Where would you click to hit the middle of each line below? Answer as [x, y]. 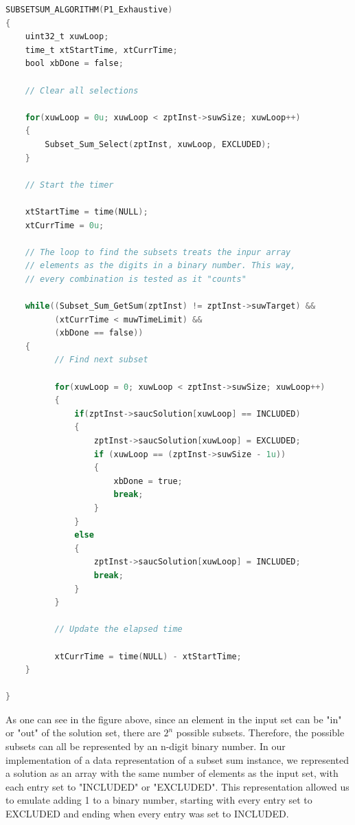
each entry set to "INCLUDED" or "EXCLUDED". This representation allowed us [177, 786]
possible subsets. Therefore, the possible [260, 733]
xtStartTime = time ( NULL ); [87, 211]
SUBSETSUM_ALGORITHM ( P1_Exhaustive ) [89, 10]
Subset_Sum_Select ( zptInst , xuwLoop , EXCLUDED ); [158, 144]
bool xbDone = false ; [74, 64]
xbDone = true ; [148, 481]
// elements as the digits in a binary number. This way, [160, 266]
